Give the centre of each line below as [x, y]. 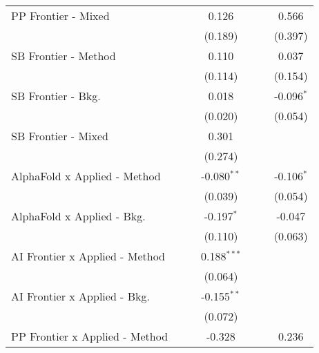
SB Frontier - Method [64, 56]
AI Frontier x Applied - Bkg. [80, 296]
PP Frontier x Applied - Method [90, 336]
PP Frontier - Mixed [60, 16]
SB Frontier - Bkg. [56, 96]
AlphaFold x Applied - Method [86, 176]
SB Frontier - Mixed [60, 136]
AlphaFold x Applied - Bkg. [78, 216]
